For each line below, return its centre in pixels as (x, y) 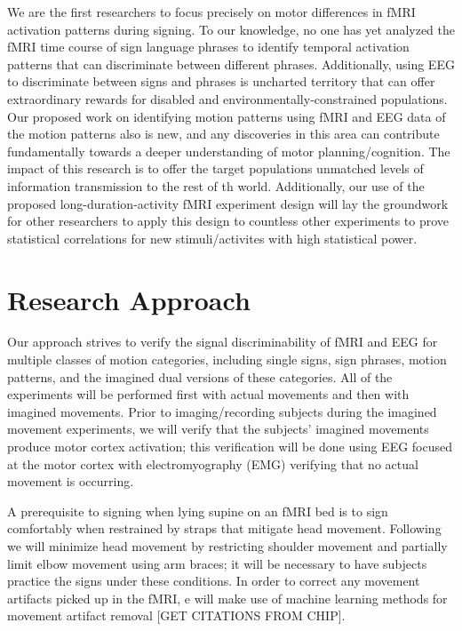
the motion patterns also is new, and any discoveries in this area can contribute (223, 134)
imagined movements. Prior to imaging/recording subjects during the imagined (222, 411)
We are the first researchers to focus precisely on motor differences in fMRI (211, 12)
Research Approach (129, 299)
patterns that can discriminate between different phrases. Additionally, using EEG (231, 64)
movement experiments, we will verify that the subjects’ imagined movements (218, 429)
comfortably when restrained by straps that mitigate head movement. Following (224, 528)
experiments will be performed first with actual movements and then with (208, 394)
